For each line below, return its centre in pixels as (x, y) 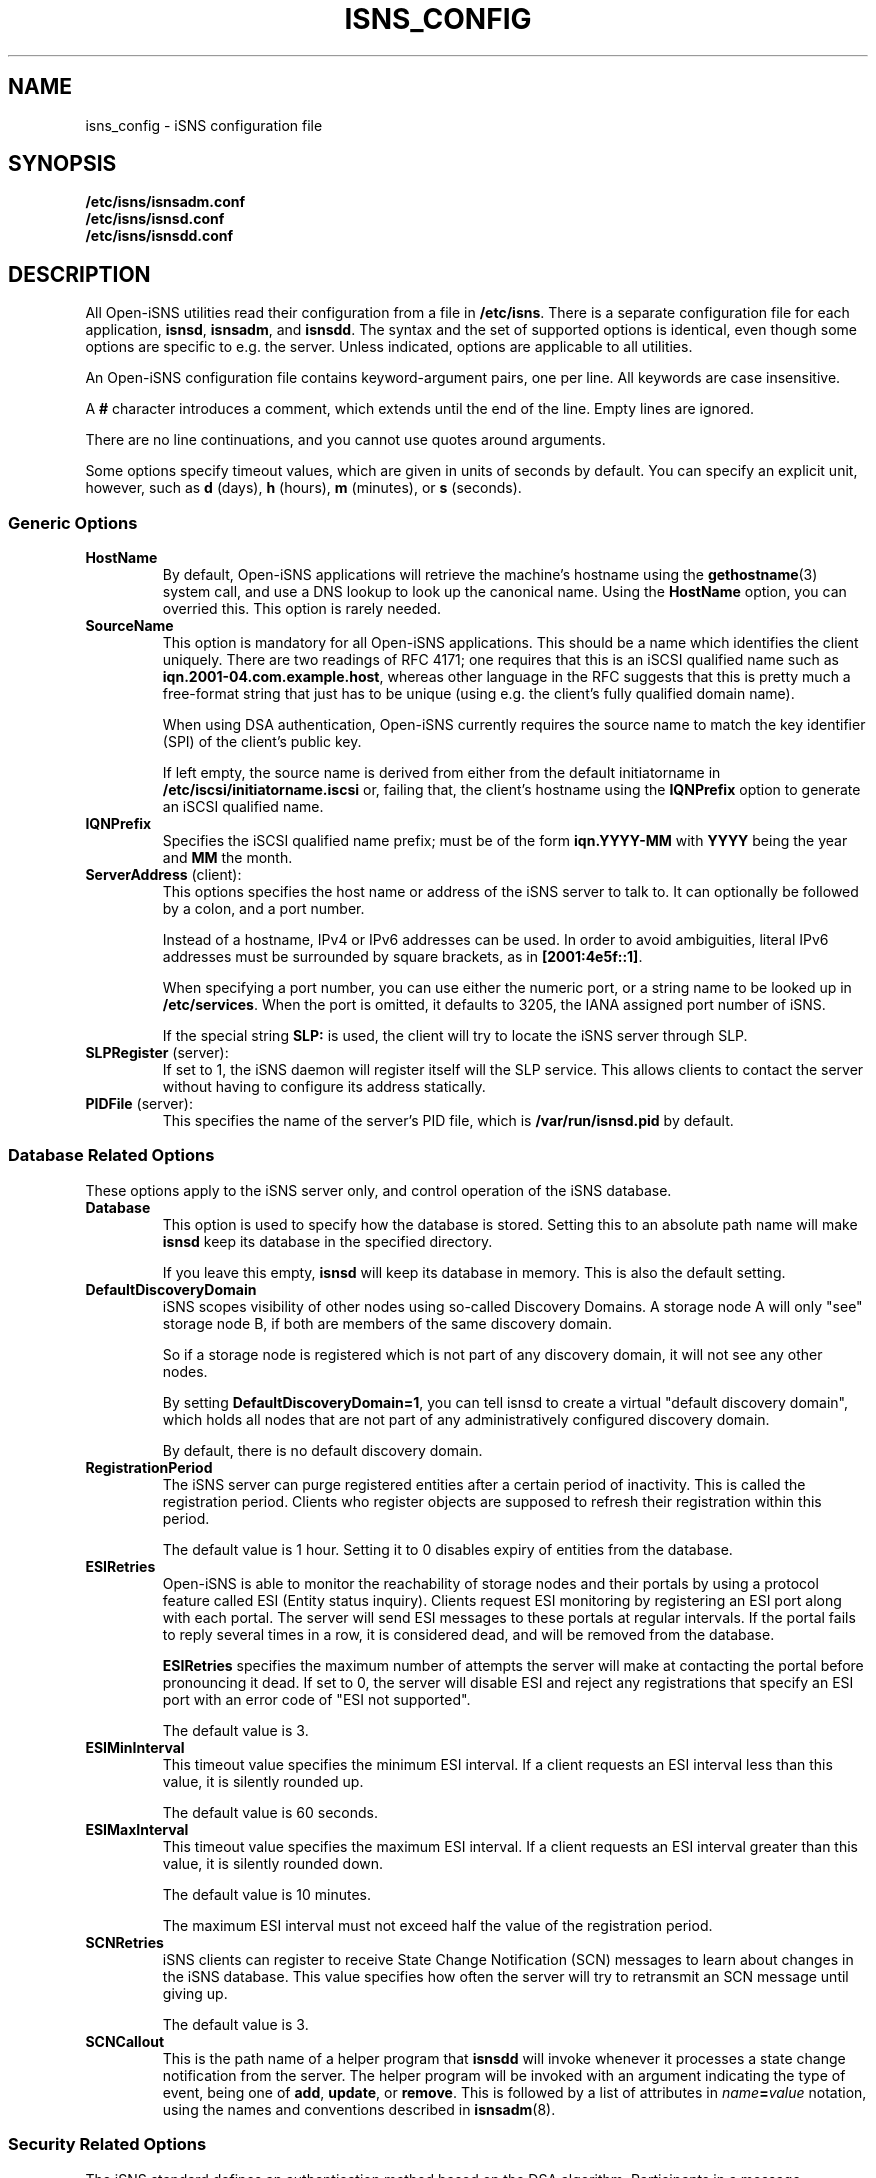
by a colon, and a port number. (263, 909)
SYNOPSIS (62, 164)
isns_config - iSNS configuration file (204, 125)
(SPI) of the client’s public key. (262, 742)
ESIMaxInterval (137, 1829)
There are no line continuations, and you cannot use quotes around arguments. (345, 440)
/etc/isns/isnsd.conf (155, 219)
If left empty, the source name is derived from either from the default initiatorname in (441, 773)
